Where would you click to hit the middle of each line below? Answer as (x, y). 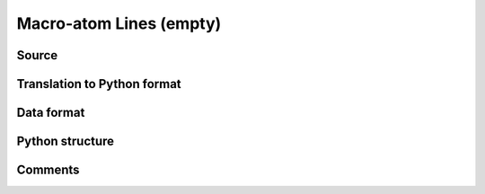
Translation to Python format (99, 84)
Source (37, 55)
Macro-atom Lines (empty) (119, 23)
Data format (51, 113)
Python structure (66, 141)
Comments (48, 170)
